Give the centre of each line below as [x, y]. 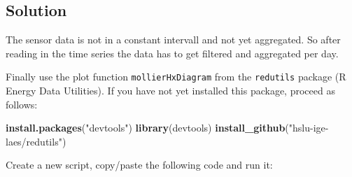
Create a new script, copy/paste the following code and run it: [139, 165]
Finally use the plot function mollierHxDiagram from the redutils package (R [176, 77]
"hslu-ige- [309, 128]
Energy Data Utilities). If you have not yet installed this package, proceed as [170, 91]
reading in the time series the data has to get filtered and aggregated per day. [172, 53]
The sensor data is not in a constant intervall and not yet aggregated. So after [173, 40]
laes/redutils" [34, 141]
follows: [22, 104]
